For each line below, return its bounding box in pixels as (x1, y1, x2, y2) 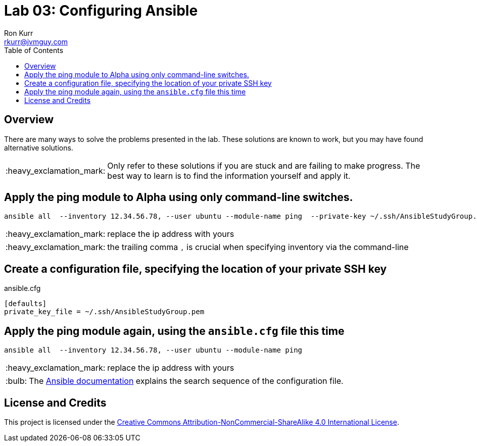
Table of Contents (4, 45, 64, 55)
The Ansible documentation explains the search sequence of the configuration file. (29, 376, 344, 386)
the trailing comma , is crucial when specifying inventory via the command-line (107, 242, 409, 253)
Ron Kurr (4, 28, 33, 37)
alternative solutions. (4, 143, 73, 152)
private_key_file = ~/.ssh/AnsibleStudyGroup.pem (4, 308, 205, 316)
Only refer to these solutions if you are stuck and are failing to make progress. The (107, 160, 420, 171)
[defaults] (4, 300, 47, 308)
